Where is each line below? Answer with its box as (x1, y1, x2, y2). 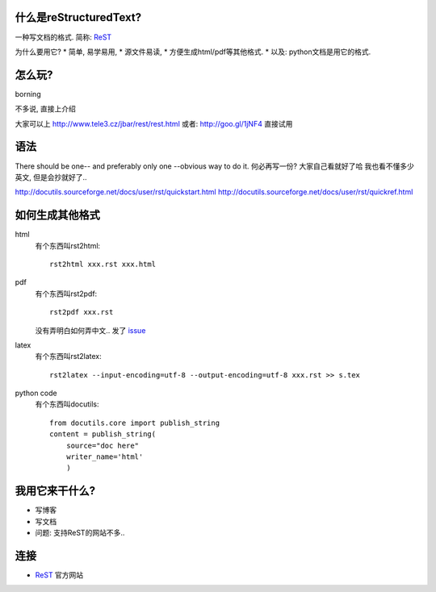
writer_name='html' (65, 452, 144, 461)
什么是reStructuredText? (15, 10, 141, 24)
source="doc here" (65, 440, 140, 450)
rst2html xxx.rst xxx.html (49, 259, 157, 269)
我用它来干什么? (15, 484, 96, 498)
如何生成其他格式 (15, 208, 100, 222)
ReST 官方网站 (35, 570, 84, 580)
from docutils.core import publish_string (49, 418, 220, 427)
